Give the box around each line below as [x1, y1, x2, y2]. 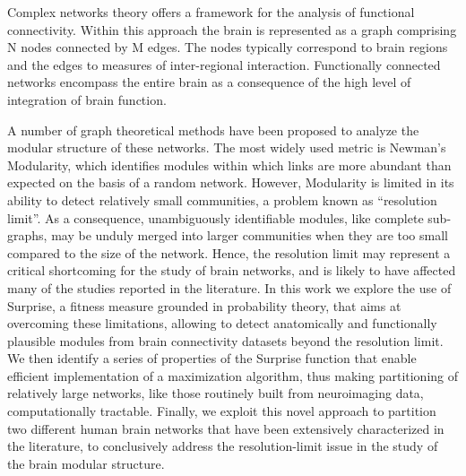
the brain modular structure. [7, 454, 165, 472]
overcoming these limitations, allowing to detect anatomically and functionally [7, 314, 437, 333]
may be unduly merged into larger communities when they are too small [51, 226, 448, 245]
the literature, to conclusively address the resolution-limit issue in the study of [7, 437, 438, 455]
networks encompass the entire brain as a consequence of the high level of [7, 73, 411, 91]
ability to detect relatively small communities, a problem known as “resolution [7, 190, 437, 209]
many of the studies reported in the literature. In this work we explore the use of [7, 278, 452, 297]
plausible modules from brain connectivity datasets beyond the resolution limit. [7, 331, 444, 350]
